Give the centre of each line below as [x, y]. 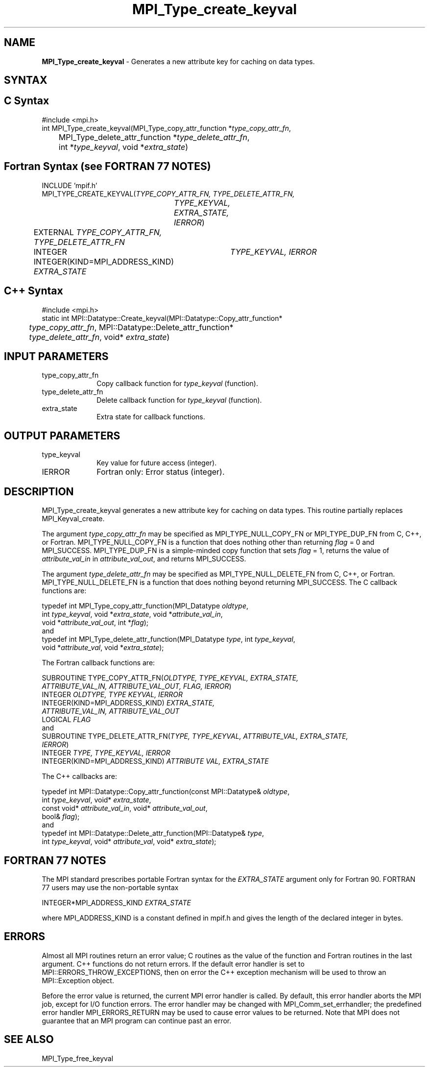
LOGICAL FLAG [66, 720]
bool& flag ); [61, 817]
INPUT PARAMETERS [56, 356]
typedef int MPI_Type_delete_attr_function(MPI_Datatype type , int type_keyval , [168, 639]
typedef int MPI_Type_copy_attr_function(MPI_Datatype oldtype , [145, 606]
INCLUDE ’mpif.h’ [70, 185]
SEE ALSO [29, 1040]
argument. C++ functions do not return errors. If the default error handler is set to [173, 964]
